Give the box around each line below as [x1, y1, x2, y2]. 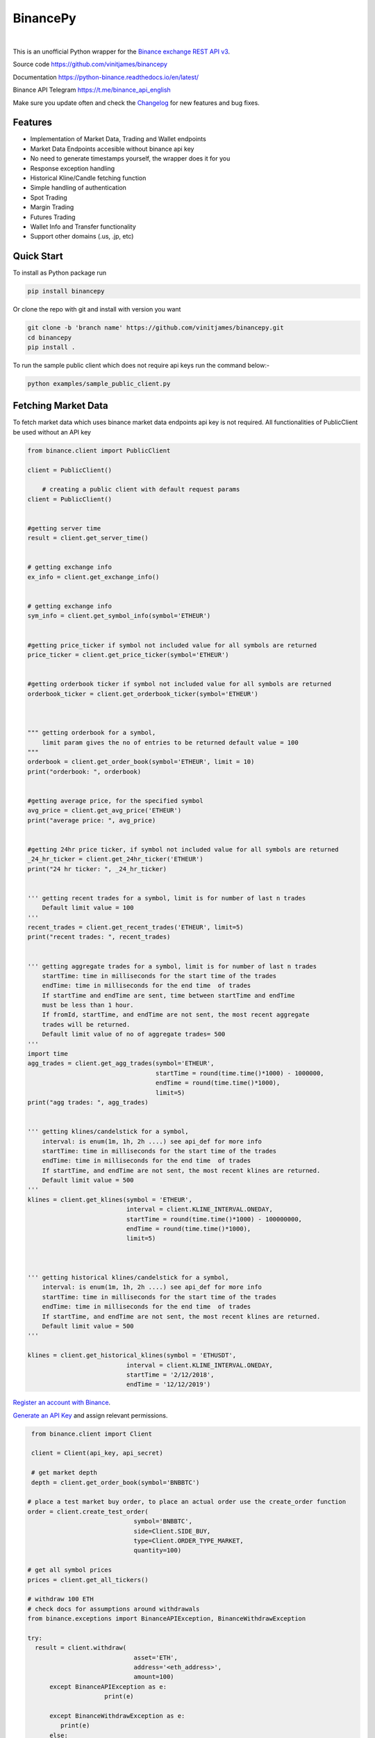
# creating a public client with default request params [42, 485, 240, 494]
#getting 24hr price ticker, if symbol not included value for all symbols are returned [27, 845, 340, 853]
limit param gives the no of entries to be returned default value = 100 [42, 738, 299, 747]
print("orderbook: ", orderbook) [27, 768, 142, 775]
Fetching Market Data [12, 400, 109, 412]
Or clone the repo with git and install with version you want [12, 305, 181, 314]
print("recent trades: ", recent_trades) [27, 933, 171, 941]
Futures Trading [30, 213, 76, 221]
